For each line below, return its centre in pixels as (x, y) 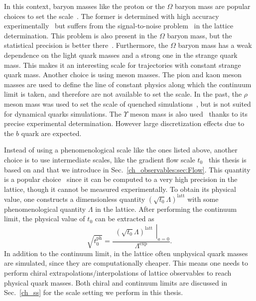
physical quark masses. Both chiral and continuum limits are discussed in (116, 282)
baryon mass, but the (199, 35)
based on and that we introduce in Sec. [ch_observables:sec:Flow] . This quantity (127, 169)
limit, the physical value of (45, 219)
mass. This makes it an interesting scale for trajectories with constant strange (123, 65)
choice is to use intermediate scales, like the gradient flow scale (100, 159)
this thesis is (227, 159)
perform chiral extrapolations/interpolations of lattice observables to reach (118, 272)
